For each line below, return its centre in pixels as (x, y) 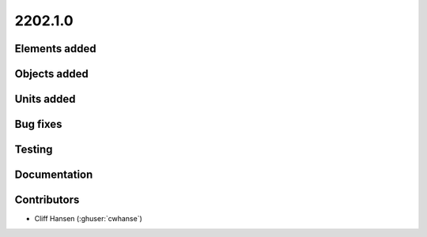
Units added (45, 99)
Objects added (51, 74)
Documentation (54, 175)
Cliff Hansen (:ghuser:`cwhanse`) (88, 219)
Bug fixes (38, 124)
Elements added (55, 49)
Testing (34, 150)
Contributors (47, 200)
